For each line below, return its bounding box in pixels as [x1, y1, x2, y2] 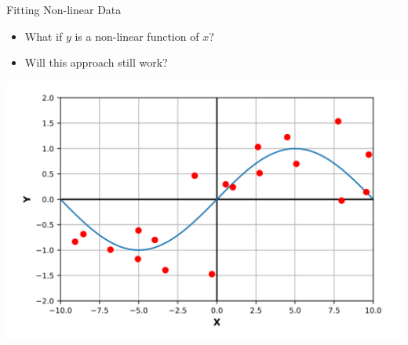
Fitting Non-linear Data [6, 2, 122, 17]
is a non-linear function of [75, 27, 199, 44]
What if [24, 27, 63, 44]
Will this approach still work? [24, 54, 168, 71]
